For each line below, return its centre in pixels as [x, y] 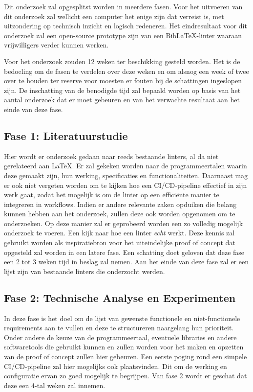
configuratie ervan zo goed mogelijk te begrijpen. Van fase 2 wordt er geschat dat [126, 376]
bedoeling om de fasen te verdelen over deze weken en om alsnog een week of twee [126, 71]
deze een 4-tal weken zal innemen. [55, 385]
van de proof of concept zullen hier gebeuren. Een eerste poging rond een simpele [126, 357]
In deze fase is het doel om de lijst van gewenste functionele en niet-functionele [122, 318]
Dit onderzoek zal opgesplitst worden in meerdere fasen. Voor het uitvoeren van [123, 6]
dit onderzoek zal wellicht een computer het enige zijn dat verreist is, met [114, 16]
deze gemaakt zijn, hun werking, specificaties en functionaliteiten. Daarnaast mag [126, 175]
